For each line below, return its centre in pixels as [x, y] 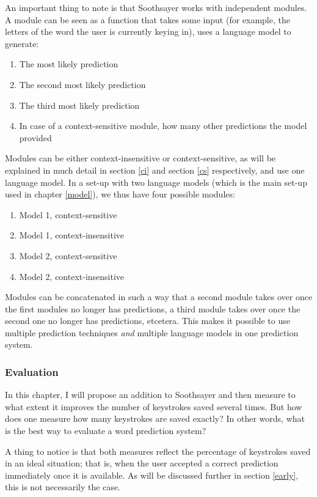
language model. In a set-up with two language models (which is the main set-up [156, 182]
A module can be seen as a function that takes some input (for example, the [148, 19]
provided [35, 137]
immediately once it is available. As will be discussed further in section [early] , [152, 475]
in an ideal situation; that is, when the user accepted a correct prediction [142, 463]
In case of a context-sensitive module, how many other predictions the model [163, 126]
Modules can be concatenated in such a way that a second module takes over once [159, 297]
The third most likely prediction [79, 105]
